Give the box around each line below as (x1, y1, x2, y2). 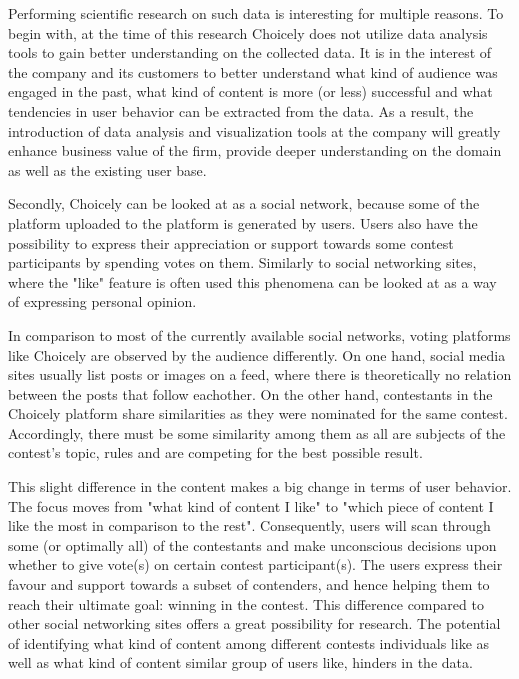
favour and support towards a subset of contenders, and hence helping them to (8, 574, 490, 595)
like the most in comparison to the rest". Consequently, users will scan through (8, 515, 491, 536)
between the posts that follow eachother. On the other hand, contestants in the (8, 383, 493, 404)
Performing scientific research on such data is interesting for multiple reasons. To (8, 3, 504, 23)
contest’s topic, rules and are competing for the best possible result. (8, 442, 423, 463)
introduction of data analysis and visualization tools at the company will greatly (8, 120, 501, 141)
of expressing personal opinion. (8, 291, 197, 312)
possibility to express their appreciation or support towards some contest (8, 232, 454, 253)
